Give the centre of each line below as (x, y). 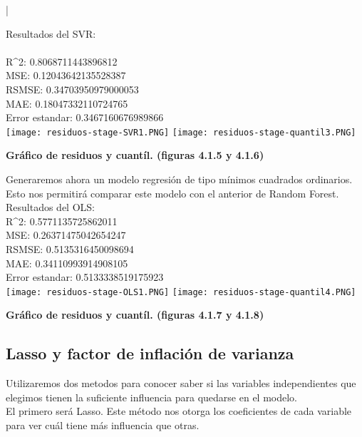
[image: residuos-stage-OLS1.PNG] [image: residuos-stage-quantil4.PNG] (181, 292)
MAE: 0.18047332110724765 (67, 103)
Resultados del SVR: (51, 33)
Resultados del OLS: (50, 207)
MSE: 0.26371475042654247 (66, 235)
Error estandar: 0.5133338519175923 (85, 277)
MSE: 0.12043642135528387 (66, 75)
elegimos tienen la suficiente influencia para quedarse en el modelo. (152, 397)
